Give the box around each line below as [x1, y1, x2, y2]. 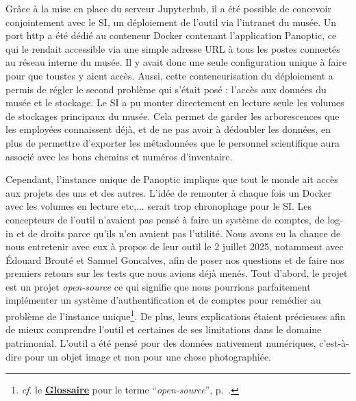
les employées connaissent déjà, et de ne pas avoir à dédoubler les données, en [5, 122, 331, 136]
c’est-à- [319, 335, 349, 350]
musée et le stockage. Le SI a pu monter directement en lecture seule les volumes [5, 95, 344, 110]
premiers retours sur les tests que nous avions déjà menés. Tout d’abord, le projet [5, 266, 348, 280]
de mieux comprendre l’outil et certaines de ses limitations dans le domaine [5, 322, 322, 337]
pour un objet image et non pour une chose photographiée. [25, 349, 271, 363]
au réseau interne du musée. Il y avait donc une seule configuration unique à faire [5, 55, 347, 69]
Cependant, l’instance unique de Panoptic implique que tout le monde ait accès [5, 172, 338, 186]
